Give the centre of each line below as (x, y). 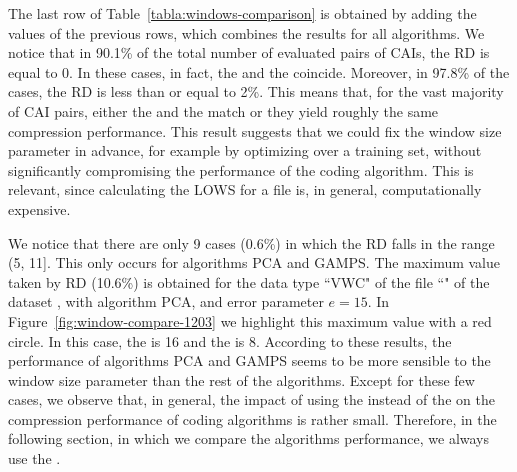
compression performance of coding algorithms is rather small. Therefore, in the (252, 418)
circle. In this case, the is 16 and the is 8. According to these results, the (230, 340)
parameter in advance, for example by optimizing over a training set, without (245, 150)
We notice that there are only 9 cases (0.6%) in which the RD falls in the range (251, 242)
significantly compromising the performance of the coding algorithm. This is (241, 169)
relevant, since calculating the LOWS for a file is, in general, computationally (245, 189)
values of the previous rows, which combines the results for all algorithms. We (246, 32)
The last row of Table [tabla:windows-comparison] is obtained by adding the (242, 13)
